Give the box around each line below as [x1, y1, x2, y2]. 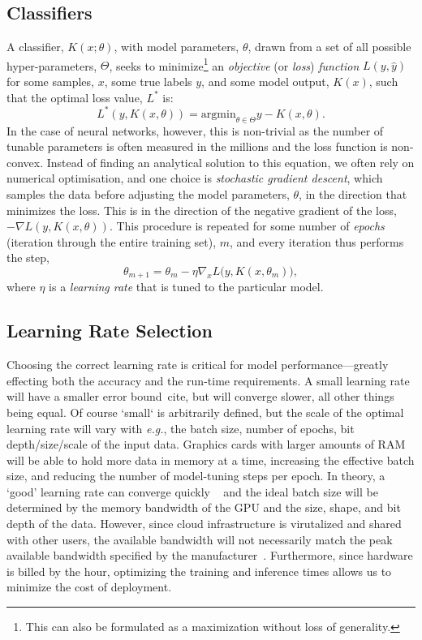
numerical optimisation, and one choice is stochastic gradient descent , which [6, 170, 383, 187]
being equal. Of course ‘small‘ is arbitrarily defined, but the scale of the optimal [6, 403, 404, 420]
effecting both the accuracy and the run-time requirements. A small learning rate [6, 372, 410, 389]
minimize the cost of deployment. [6, 578, 172, 595]
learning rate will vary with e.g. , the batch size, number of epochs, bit [6, 419, 355, 436]
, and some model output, [201, 73, 329, 90]
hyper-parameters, [6, 57, 97, 74]
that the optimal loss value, [6, 88, 143, 105]
